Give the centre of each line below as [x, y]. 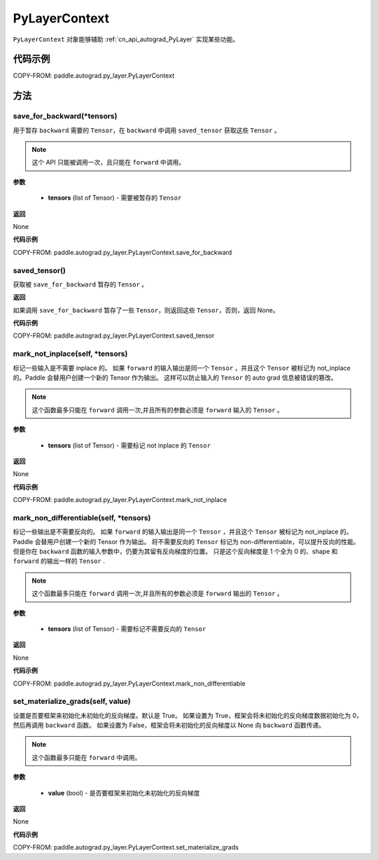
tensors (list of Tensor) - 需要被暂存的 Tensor [115, 198]
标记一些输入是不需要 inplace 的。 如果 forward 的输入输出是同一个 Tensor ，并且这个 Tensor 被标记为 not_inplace [182, 368]
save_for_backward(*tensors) [65, 116]
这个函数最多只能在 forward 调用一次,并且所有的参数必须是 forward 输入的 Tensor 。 [157, 410]
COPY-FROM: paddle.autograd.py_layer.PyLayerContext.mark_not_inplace [120, 500]
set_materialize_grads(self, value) [72, 702]
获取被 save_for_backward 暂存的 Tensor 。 [80, 284]
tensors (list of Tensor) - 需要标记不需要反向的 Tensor [127, 629]
